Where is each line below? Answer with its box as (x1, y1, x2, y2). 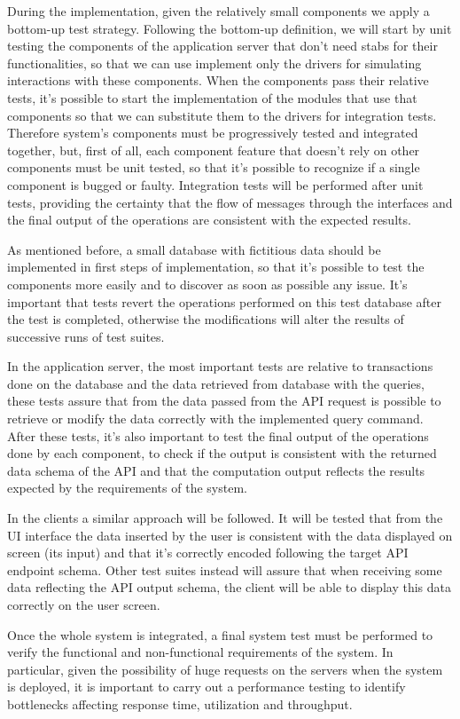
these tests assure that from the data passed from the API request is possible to (7, 391, 441, 410)
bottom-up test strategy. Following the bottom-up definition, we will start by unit (7, 19, 452, 37)
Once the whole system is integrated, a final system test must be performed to (7, 625, 433, 644)
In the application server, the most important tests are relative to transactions (7, 357, 433, 375)
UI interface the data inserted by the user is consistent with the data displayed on (7, 525, 453, 544)
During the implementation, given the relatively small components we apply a (7, 2, 430, 20)
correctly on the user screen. (7, 596, 160, 613)
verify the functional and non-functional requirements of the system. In (7, 643, 394, 661)
